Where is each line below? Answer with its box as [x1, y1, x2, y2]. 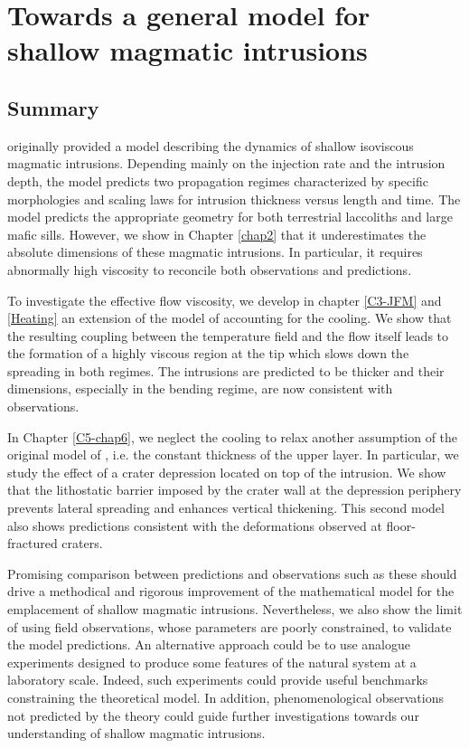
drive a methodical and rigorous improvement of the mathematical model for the [7, 582, 455, 601]
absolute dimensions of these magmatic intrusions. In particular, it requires [7, 242, 423, 261]
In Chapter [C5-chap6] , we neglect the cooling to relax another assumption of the [7, 427, 458, 446]
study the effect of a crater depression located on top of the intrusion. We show [7, 462, 446, 481]
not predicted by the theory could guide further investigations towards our [7, 705, 419, 724]
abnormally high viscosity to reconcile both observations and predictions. [7, 260, 412, 279]
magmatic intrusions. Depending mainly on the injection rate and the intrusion [7, 154, 446, 173]
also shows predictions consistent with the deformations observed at [7, 516, 382, 535]
